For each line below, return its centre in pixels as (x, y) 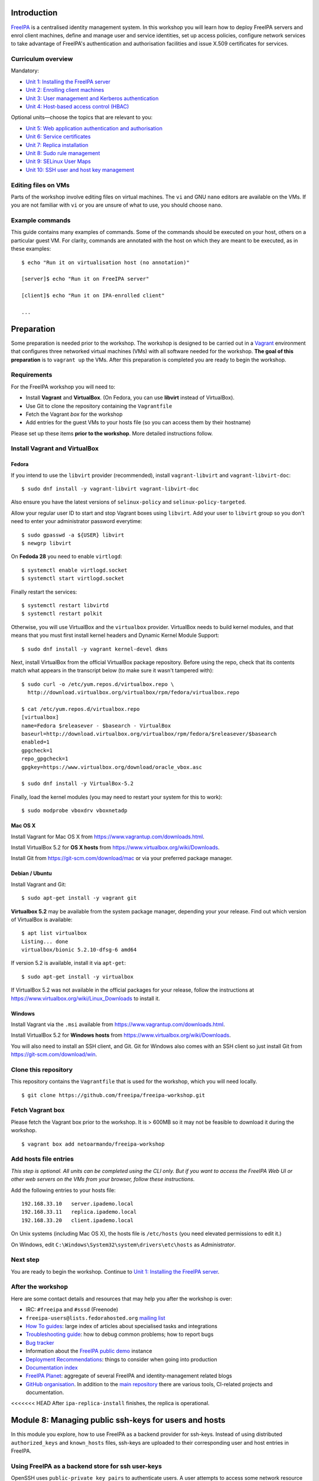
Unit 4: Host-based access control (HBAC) (77, 106)
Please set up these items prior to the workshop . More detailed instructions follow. (112, 433)
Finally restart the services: (44, 592)
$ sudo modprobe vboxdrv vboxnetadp (74, 811)
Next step (25, 1260)
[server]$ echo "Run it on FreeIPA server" (85, 279)
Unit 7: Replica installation (57, 145)
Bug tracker (40, 1342)
